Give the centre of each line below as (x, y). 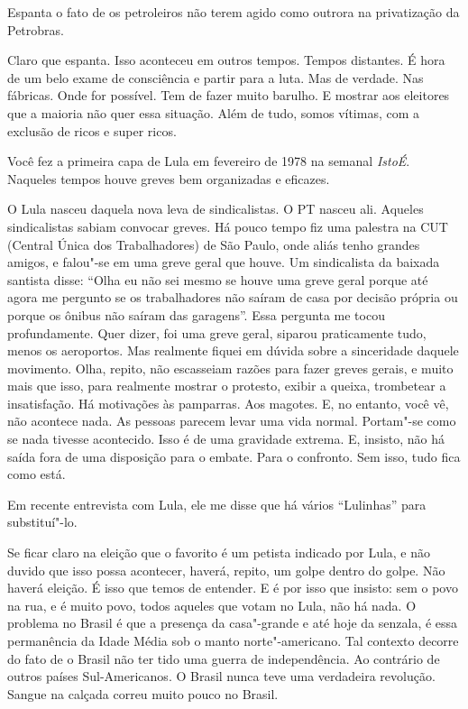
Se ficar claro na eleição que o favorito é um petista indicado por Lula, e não (219, 552)
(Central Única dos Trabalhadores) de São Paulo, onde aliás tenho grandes (214, 244)
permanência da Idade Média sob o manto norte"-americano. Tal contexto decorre (233, 640)
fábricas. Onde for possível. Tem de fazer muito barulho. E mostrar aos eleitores (229, 95)
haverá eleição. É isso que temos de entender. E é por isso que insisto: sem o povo (233, 588)
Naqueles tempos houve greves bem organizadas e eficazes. (169, 178)
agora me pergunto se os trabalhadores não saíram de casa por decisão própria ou (233, 297)
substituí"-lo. (42, 522)
